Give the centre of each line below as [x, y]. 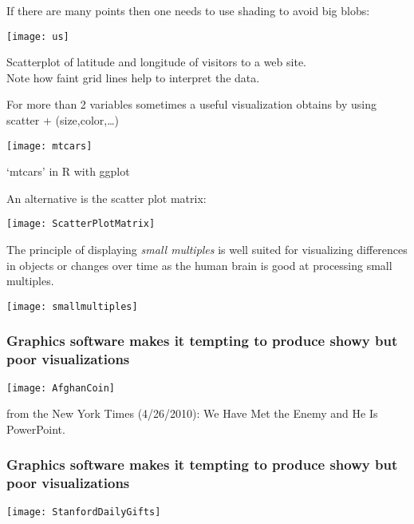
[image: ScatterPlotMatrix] [81, 224]
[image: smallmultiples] [72, 306]
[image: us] [38, 36]
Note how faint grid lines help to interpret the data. [133, 77]
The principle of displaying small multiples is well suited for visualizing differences [207, 250]
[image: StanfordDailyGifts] [84, 512]
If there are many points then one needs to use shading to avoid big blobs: [188, 10]
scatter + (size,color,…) [63, 120]
